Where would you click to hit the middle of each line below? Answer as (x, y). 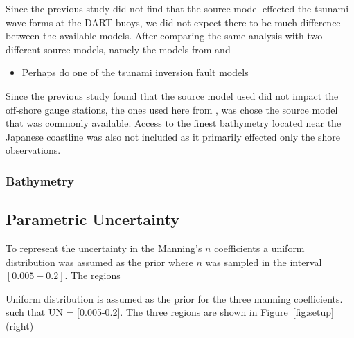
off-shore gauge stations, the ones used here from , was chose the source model (172, 109)
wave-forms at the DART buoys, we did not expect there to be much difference (173, 22)
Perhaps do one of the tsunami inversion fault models (135, 72)
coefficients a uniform (259, 248)
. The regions (92, 275)
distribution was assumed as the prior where (99, 261)
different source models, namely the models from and (118, 49)
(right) (20, 325)
